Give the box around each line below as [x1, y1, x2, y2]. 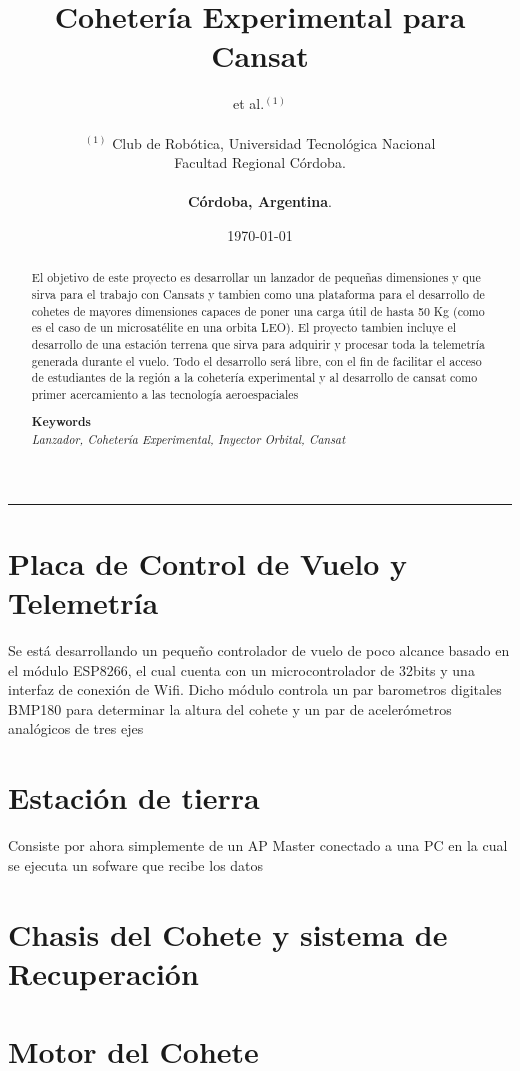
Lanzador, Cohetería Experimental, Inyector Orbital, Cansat [31, 431, 346, 448]
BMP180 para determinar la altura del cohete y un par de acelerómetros [8, 698, 452, 719]
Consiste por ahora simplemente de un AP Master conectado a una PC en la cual [8, 835, 508, 856]
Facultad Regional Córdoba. [174, 152, 346, 173]
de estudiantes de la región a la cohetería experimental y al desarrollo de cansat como [31, 369, 478, 386]
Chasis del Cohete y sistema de [8, 913, 448, 954]
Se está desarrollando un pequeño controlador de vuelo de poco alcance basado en [8, 640, 510, 661]
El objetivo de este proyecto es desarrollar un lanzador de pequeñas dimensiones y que [31, 269, 481, 286]
